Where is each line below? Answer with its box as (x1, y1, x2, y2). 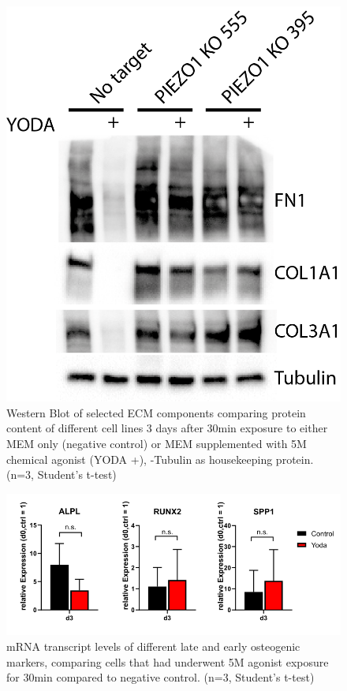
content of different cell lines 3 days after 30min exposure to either (6, 420, 328, 436)
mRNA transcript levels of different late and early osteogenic (6, 637, 300, 654)
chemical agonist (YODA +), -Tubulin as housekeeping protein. (6, 450, 314, 467)
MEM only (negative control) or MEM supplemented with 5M (6, 435, 307, 452)
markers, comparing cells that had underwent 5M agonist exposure (6, 653, 329, 670)
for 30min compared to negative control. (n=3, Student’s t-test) (6, 669, 315, 685)
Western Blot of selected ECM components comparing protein (6, 404, 306, 420)
